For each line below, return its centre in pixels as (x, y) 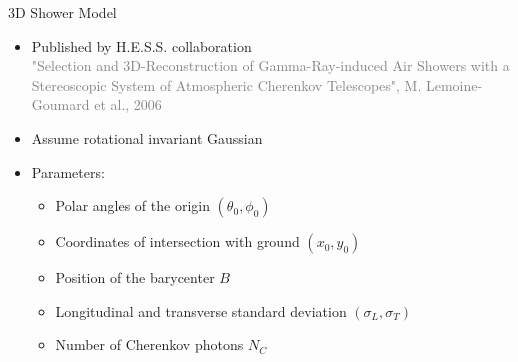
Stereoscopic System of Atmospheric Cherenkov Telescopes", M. (226, 84)
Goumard (60, 104)
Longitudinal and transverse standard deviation (201, 310)
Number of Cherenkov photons (149, 344)
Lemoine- (454, 84)
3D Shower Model (62, 12)
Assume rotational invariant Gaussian (147, 137)
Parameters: (68, 171)
